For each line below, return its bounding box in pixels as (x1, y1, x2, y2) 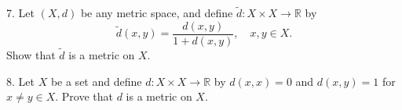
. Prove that (55, 88, 113, 105)
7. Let (6, 5, 35, 21)
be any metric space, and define (80, 5, 233, 21)
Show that (6, 47, 56, 63)
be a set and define (50, 73, 142, 89)
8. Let (6, 73, 35, 89)
